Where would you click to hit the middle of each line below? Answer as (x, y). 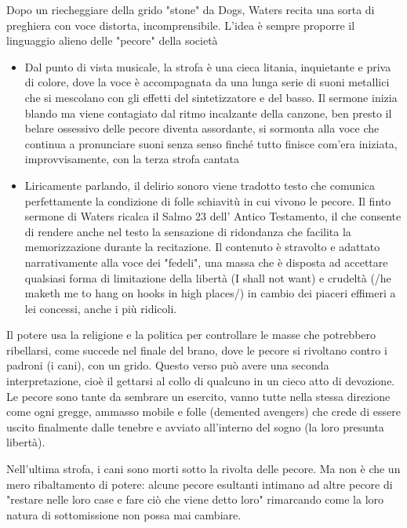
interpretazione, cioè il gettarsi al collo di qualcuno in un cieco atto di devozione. (201, 381)
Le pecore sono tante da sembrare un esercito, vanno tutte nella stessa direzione (198, 396)
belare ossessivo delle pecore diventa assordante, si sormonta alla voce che (202, 128)
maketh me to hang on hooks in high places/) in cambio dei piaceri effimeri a (210, 293)
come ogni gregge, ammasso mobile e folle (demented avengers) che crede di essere (203, 411)
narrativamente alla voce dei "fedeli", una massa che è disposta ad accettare (206, 262)
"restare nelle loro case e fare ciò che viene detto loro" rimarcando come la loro (195, 499)
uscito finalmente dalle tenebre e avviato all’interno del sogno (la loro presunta (195, 426)
